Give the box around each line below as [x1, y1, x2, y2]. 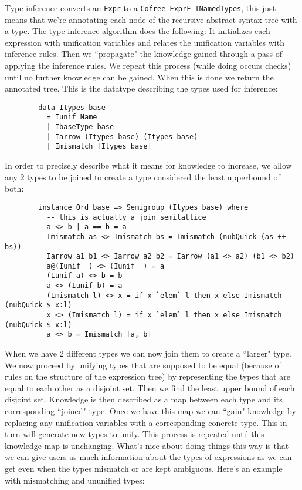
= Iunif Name [46, 113, 97, 122]
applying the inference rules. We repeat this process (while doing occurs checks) [5, 59, 291, 72]
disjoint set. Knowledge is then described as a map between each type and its [5, 393, 283, 405]
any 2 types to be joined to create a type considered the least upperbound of [5, 170, 280, 183]
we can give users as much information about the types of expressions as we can [5, 451, 292, 463]
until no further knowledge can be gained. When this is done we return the [5, 71, 274, 83]
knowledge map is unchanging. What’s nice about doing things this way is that [5, 439, 289, 451]
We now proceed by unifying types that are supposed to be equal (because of [5, 358, 281, 371]
